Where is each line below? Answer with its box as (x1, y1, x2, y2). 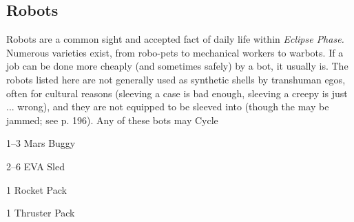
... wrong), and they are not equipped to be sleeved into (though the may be (6, 99, 329, 114)
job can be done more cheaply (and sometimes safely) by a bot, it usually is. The (6, 59, 348, 73)
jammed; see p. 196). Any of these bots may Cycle (6, 112, 218, 127)
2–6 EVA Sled (6, 159, 65, 173)
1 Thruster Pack (6, 205, 75, 220)
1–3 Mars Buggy (6, 136, 76, 150)
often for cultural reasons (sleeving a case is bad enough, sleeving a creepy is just (6, 85, 348, 100)
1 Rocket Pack (6, 182, 67, 196)
